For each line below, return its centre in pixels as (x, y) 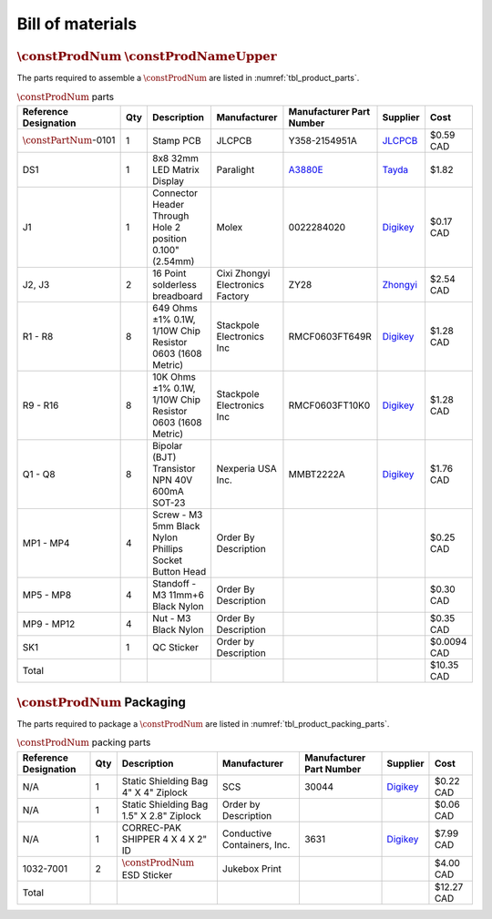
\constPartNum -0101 (69, 140)
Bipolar (167, 446)
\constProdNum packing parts (84, 742)
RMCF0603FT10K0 (329, 405)
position (169, 239)
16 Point (169, 273)
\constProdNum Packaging (102, 702)
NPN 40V (172, 480)
